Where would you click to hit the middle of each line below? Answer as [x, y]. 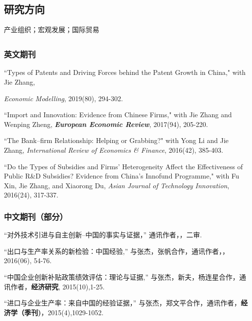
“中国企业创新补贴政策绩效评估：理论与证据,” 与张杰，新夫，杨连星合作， [122, 277]
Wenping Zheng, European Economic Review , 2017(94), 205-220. [106, 124]
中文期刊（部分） [36, 216]
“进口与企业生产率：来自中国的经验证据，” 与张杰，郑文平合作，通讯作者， [122, 303]
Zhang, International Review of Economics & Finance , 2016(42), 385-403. [114, 150]
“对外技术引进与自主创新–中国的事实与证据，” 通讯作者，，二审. [103, 235]
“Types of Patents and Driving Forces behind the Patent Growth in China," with [125, 72]
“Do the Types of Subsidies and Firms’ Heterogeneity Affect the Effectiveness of [124, 166]
